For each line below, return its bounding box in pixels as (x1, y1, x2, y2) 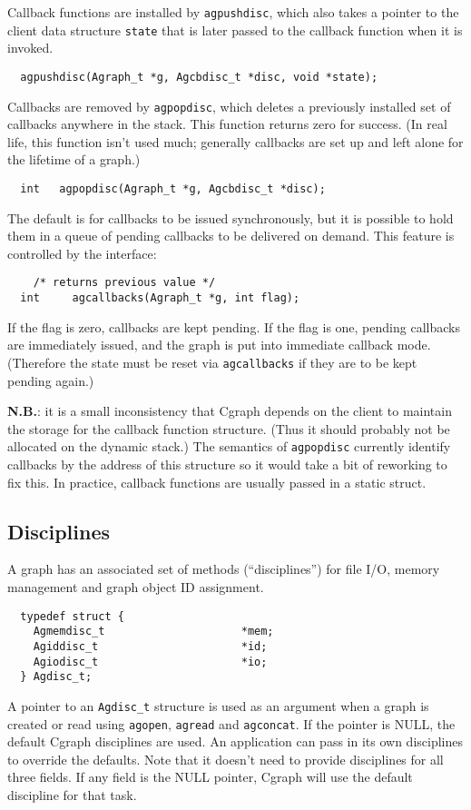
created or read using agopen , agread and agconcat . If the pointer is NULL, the (7, 714, 456, 733)
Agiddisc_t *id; (33, 639, 268, 653)
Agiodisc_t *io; (33, 655, 268, 668)
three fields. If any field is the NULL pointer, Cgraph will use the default (7, 767, 413, 786)
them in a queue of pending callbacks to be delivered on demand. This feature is (7, 226, 455, 245)
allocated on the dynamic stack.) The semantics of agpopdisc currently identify (7, 437, 451, 456)
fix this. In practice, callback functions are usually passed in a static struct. (7, 472, 427, 491)
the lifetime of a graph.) (7, 150, 141, 169)
